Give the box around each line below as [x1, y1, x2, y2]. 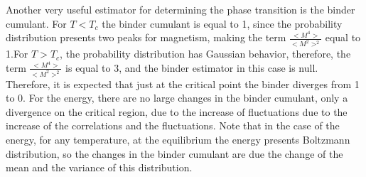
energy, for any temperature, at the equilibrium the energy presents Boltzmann [6, 132, 350, 147]
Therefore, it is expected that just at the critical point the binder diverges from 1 [6, 76, 360, 91]
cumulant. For [6, 16, 67, 31]
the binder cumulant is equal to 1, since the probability [102, 16, 343, 31]
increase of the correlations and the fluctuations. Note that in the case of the [6, 118, 340, 133]
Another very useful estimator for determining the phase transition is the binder [6, 2, 355, 16]
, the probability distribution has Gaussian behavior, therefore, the [60, 46, 351, 61]
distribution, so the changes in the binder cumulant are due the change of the [6, 146, 343, 161]
